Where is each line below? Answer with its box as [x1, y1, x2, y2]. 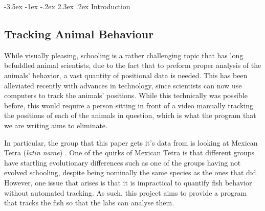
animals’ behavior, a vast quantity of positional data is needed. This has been [4, 69, 248, 80]
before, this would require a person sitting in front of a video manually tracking [4, 100, 254, 110]
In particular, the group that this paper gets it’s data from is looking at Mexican [4, 137, 258, 148]
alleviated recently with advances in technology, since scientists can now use [4, 80, 242, 90]
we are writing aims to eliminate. [4, 120, 107, 130]
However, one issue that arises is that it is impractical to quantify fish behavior [4, 177, 252, 187]
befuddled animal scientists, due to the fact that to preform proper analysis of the [4, 60, 261, 71]
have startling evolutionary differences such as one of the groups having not [4, 157, 241, 168]
